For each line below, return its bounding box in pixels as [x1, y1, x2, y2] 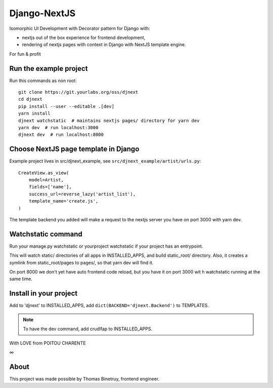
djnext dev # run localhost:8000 [18, 132, 104, 138]
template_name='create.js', [28, 198, 99, 204]
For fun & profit [9, 51, 41, 57]
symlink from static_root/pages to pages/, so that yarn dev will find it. [9, 259, 154, 265]
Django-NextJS [9, 8, 76, 19]
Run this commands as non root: [9, 77, 77, 84]
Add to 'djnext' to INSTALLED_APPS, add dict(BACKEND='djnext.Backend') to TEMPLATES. [9, 302, 209, 308]
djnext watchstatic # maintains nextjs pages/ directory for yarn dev [18, 118, 200, 124]
